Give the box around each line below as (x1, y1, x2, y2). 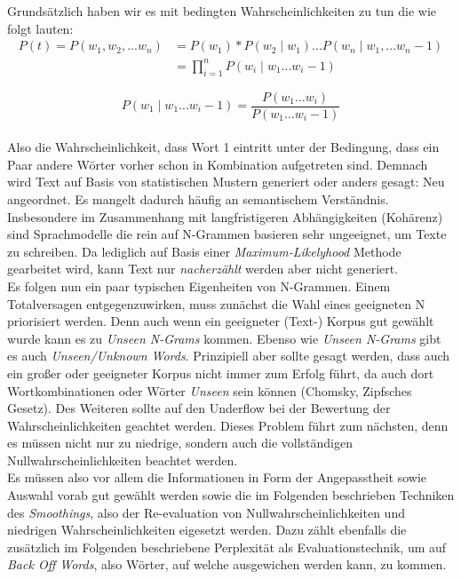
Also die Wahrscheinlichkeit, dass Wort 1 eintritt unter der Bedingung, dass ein (7, 138, 440, 156)
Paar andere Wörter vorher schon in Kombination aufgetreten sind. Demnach (7, 155, 428, 173)
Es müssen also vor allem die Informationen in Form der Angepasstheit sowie (7, 468, 426, 487)
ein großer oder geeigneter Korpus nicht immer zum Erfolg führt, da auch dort (7, 363, 434, 382)
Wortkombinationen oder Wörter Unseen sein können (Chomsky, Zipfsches (7, 381, 412, 400)
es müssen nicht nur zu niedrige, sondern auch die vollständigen (7, 433, 354, 452)
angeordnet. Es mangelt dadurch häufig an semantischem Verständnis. (7, 189, 389, 208)
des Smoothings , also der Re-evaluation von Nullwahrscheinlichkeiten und (7, 503, 405, 521)
